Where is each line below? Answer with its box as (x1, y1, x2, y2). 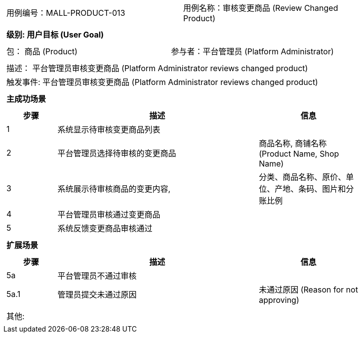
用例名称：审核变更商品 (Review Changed (183, 3, 338, 13)
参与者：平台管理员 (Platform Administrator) (171, 46, 334, 56)
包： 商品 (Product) (6, 46, 78, 56)
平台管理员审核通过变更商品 (57, 210, 161, 219)
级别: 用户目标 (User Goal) (6, 30, 104, 40)
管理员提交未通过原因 (57, 290, 137, 299)
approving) (259, 295, 299, 305)
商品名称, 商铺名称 (259, 138, 327, 148)
